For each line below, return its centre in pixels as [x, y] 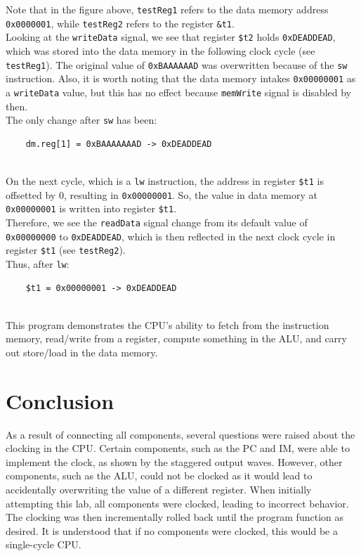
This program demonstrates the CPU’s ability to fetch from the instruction [168, 324]
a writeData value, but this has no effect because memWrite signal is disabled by [178, 92]
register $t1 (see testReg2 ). [66, 250]
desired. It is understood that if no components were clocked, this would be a [172, 530]
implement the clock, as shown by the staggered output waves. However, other [174, 461]
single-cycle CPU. [44, 544]
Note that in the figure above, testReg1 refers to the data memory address [167, 9]
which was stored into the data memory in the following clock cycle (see [160, 50]
